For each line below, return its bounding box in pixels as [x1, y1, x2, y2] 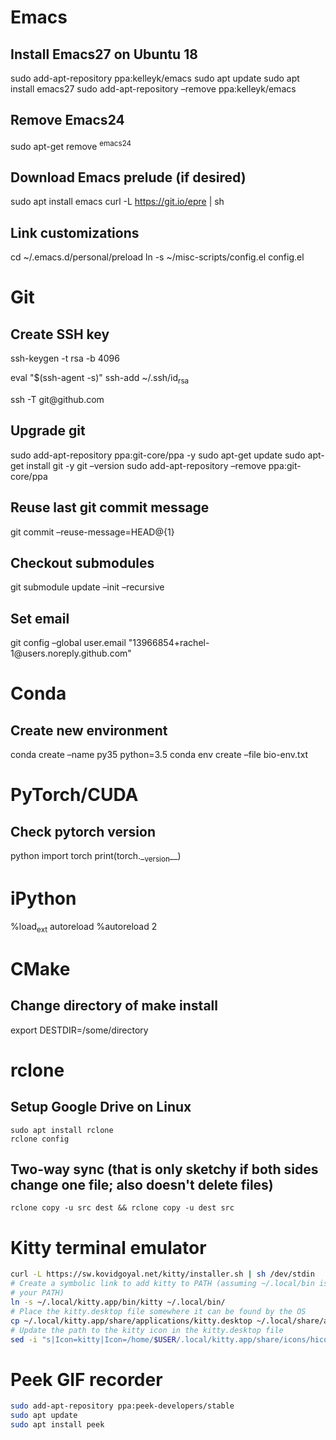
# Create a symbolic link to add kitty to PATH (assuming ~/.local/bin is [10, 1279, 329, 1289]
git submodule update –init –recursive [10, 581, 165, 593]
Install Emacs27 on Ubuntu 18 [10, 46, 198, 63]
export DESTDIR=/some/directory [10, 1024, 149, 1036]
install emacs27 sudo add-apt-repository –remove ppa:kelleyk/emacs [10, 83, 297, 95]
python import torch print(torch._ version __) [10, 850, 182, 864]
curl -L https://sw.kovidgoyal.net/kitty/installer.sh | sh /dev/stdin [10, 1269, 315, 1280]
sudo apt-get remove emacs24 [10, 138, 132, 152]
